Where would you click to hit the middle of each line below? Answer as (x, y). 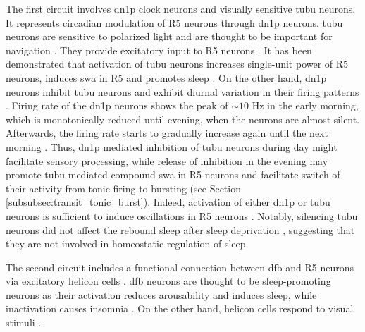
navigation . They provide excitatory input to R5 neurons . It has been (159, 50)
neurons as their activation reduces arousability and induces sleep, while (161, 294)
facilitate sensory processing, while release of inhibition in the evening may (167, 160)
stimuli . (24, 322)
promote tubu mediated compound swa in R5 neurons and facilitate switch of (173, 174)
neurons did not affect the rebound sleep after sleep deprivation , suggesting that (180, 229)
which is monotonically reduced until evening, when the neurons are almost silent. (183, 119)
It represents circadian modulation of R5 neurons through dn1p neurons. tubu (174, 22)
